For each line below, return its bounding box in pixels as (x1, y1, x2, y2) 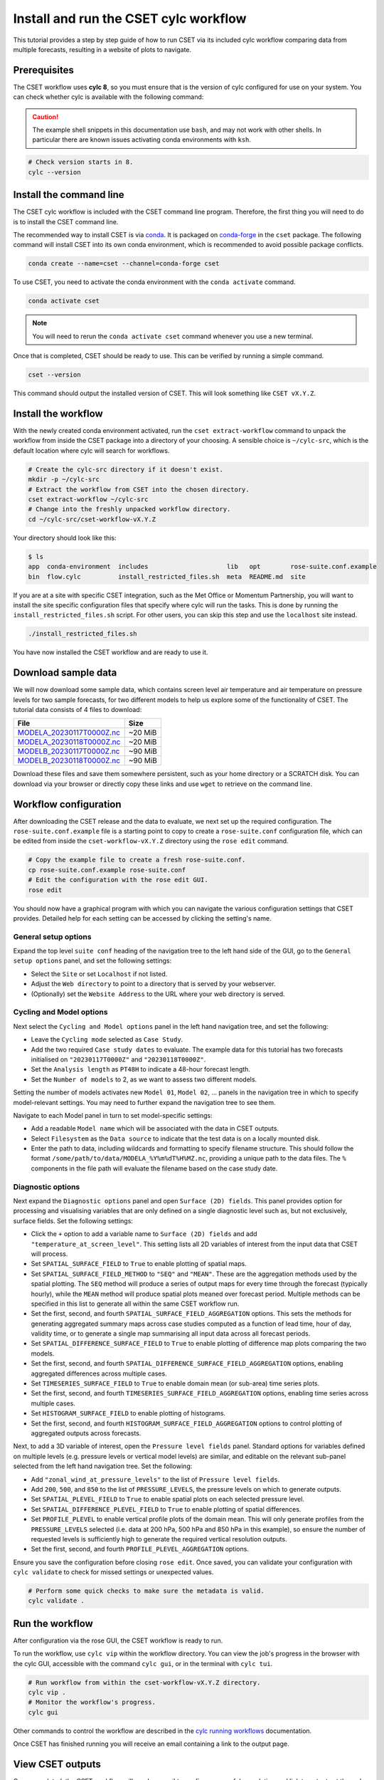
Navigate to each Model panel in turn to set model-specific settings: (13, 1111, 213, 1119)
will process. (31, 1250, 68, 1258)
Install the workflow (13, 407, 103, 419)
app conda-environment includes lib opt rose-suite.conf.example (28, 562, 377, 571)
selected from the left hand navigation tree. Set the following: (13, 1462, 193, 1470)
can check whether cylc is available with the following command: (13, 93, 204, 101)
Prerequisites (13, 64, 74, 76)
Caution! (32, 112, 59, 121)
